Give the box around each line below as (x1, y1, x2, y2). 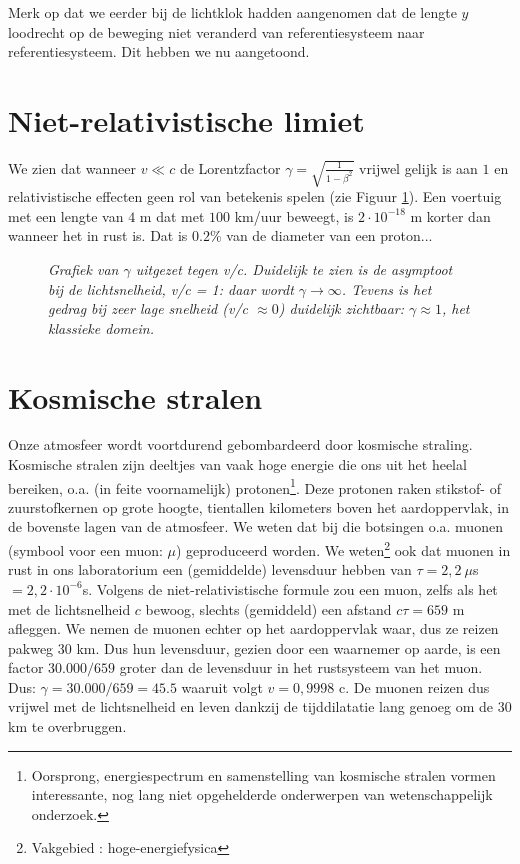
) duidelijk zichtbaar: (278, 298, 405, 319)
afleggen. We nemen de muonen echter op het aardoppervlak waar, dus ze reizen (8, 618, 499, 639)
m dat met (139, 205, 205, 226)
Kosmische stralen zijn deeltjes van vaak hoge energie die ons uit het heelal (8, 454, 467, 475)
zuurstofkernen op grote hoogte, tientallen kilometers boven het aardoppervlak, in (8, 496, 509, 517)
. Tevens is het (341, 278, 432, 299)
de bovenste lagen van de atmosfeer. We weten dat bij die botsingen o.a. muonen (8, 516, 503, 537)
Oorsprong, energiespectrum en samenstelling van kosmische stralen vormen (31, 764, 496, 785)
